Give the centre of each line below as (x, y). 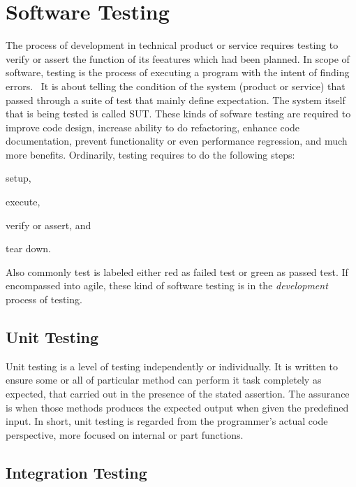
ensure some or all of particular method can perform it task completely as (164, 380)
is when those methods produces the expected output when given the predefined (177, 407)
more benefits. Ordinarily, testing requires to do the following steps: (150, 154)
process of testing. (44, 299)
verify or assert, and (49, 225)
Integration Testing (76, 472)
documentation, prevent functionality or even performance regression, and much (177, 141)
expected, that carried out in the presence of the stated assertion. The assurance (178, 394)
